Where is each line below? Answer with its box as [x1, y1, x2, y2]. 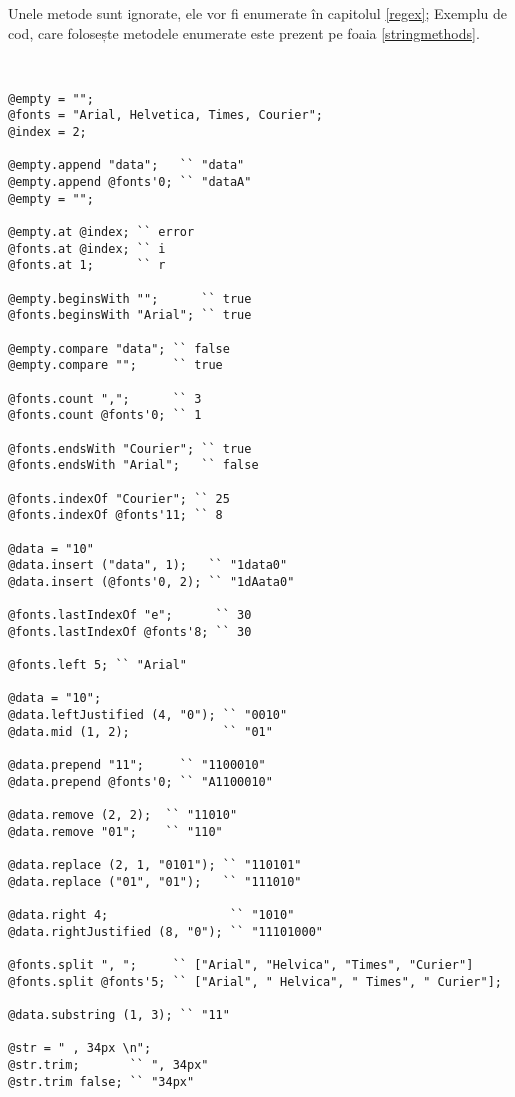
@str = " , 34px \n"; [8, 1041, 152, 1056]
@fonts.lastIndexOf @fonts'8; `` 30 [8, 624, 252, 639]
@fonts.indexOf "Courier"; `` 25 [8, 491, 230, 506]
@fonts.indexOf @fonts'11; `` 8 [8, 508, 223, 523]
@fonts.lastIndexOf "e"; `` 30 [8, 608, 252, 623]
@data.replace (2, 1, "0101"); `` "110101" [8, 857, 302, 872]
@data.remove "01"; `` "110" [8, 824, 223, 839]
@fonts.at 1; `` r [8, 258, 166, 273]
